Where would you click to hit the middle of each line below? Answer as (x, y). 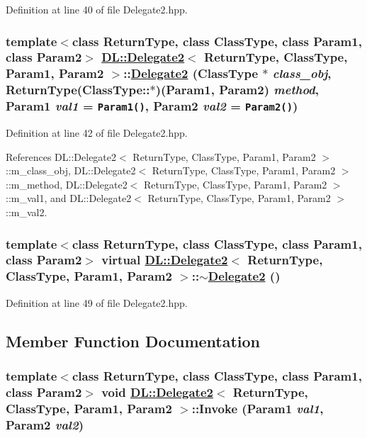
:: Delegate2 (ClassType (191, 73)
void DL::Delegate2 (157, 392)
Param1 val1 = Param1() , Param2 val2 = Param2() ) (152, 106)
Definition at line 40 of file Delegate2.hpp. (97, 9)
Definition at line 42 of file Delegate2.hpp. (97, 133)
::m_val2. (27, 212)
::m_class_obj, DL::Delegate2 (71, 170)
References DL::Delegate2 (61, 156)
